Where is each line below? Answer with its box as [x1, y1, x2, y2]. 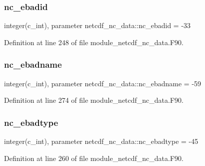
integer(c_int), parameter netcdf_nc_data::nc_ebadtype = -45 [4, 136, 198, 146]
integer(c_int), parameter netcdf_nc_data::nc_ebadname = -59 [4, 78, 201, 88]
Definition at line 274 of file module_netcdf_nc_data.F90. [4, 95, 183, 105]
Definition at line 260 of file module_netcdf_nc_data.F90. [4, 152, 183, 163]
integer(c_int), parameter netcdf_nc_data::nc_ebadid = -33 [4, 20, 191, 31]
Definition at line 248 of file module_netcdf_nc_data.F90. [4, 37, 183, 47]
